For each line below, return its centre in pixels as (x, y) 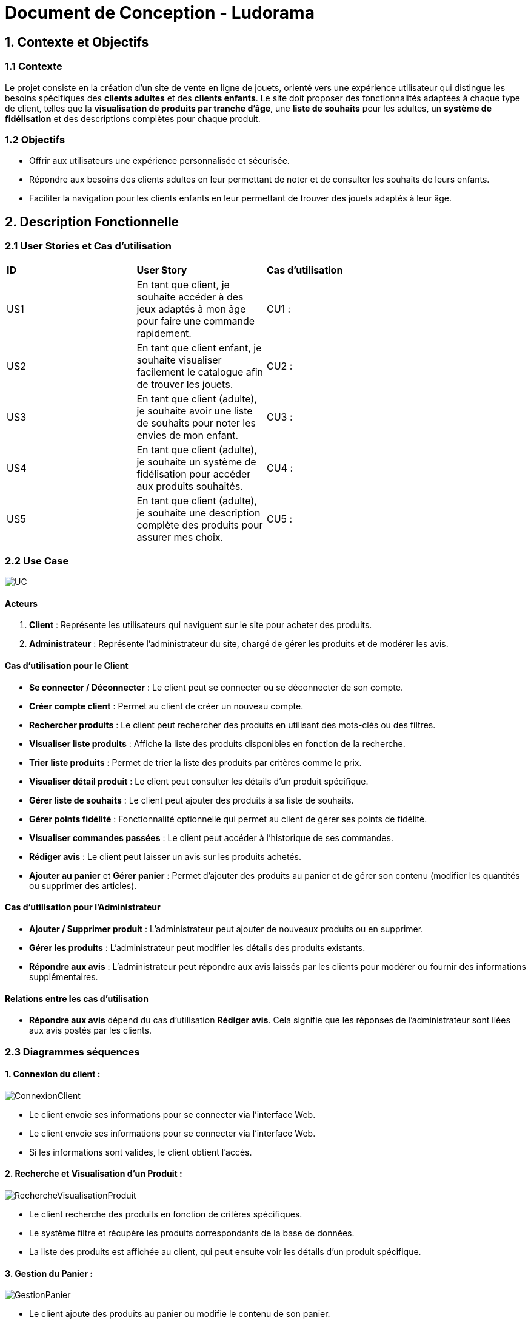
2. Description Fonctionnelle (92, 222)
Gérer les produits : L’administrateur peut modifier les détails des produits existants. (197, 947)
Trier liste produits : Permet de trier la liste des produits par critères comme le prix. (195, 762)
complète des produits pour (200, 525)
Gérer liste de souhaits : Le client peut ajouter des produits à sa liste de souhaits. (192, 800)
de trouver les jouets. (185, 384)
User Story (162, 270)
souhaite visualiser (179, 360)
